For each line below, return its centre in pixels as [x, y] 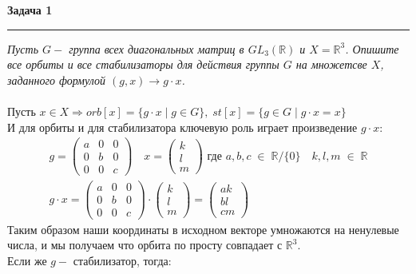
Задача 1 [30, 10]
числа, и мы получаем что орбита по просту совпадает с [145, 245]
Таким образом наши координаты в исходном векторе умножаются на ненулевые [203, 229]
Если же [27, 260]
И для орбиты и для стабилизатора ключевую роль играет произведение [182, 127]
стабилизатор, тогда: [122, 260]
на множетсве [331, 64]
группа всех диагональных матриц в [156, 48]
